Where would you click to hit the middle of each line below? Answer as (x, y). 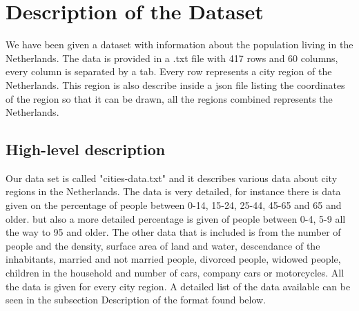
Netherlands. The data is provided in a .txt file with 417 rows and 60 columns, (172, 58)
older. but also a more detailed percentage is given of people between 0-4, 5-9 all (176, 218)
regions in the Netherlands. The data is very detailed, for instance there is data (173, 191)
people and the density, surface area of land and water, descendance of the (163, 245)
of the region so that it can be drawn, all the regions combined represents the (169, 98)
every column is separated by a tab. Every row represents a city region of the (169, 71)
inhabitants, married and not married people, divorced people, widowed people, (173, 259)
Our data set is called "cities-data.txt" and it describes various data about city (172, 178)
